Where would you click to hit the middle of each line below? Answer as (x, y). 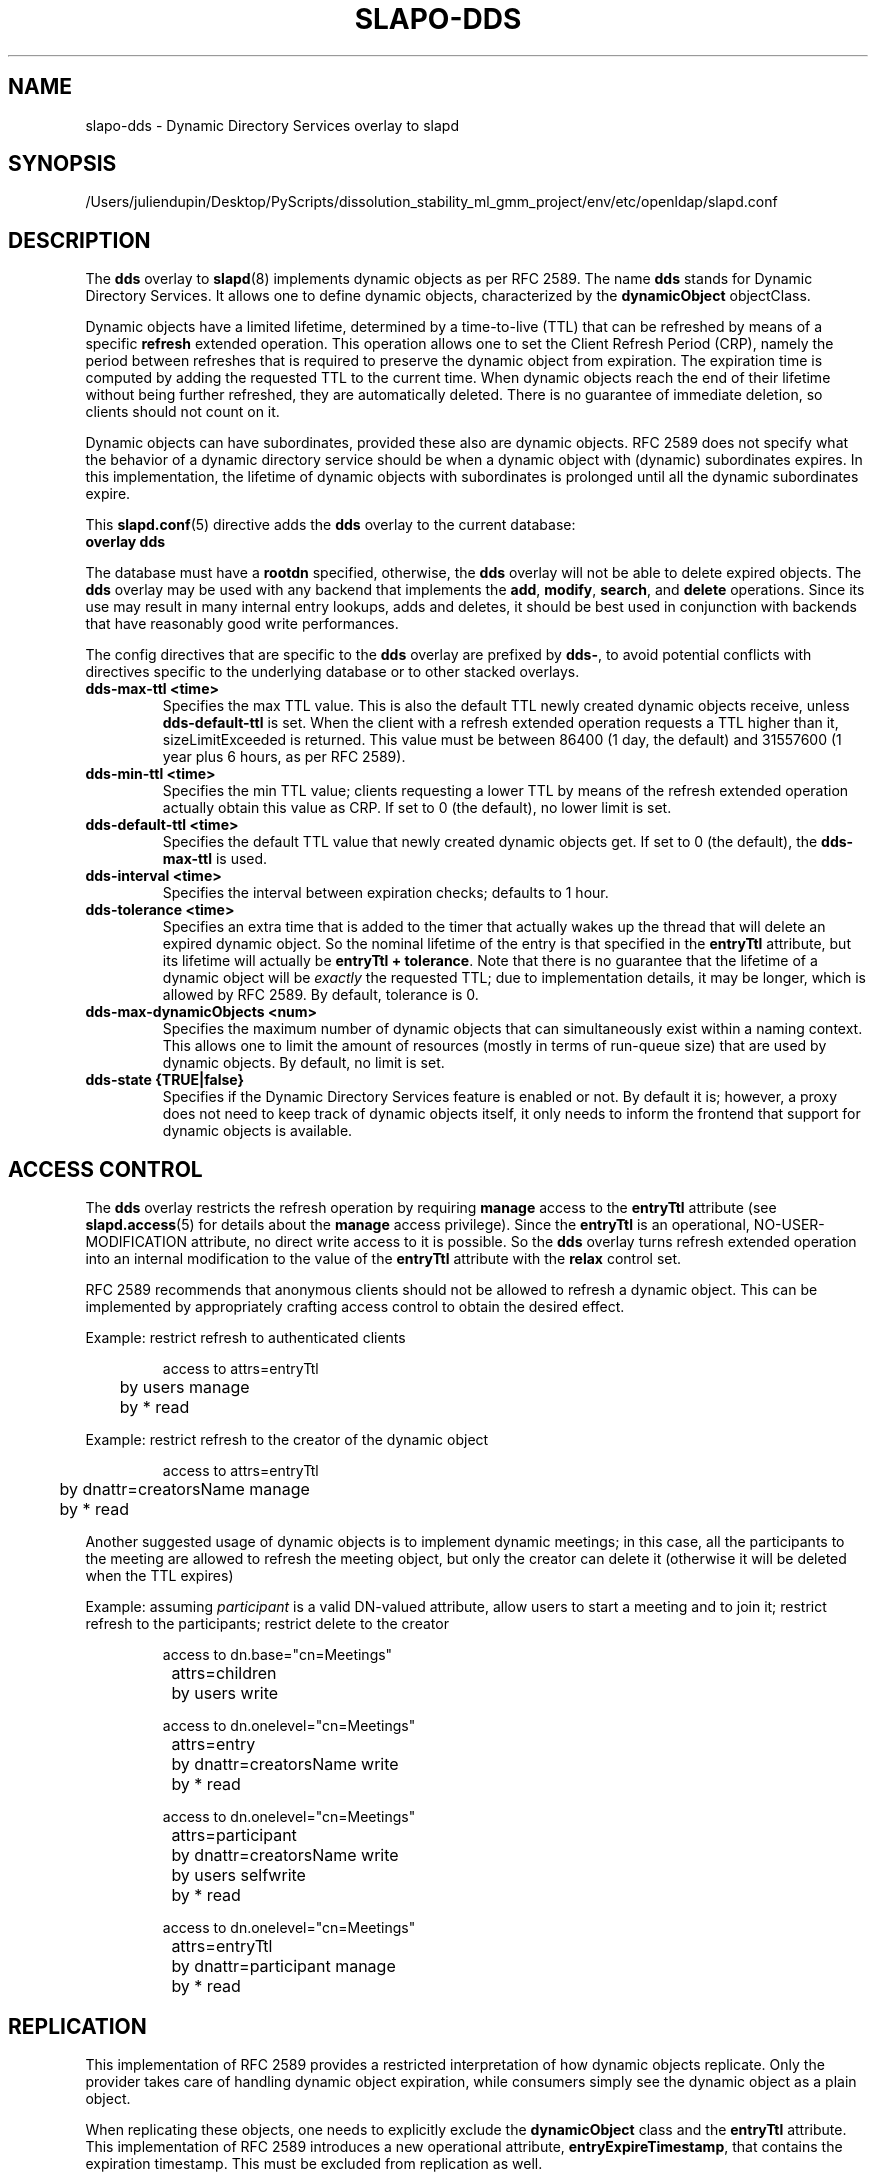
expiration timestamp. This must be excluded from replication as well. (314, 2163)
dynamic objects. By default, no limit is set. (303, 1063)
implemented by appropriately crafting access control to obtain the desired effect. (355, 1307)
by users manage (184, 1387)
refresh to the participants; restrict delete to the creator (267, 1624)
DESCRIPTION (79, 240)
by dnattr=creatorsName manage (184, 1489)
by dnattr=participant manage (283, 1966)
